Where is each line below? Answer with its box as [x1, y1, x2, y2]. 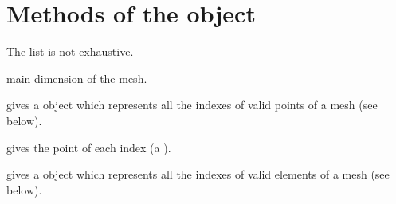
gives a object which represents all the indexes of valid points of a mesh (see [6, 96, 378, 113]
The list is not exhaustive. [6, 43, 134, 60]
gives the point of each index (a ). [6, 139, 171, 155]
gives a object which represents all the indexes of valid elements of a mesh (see [6, 166, 390, 182]
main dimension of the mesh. [6, 69, 147, 86]
